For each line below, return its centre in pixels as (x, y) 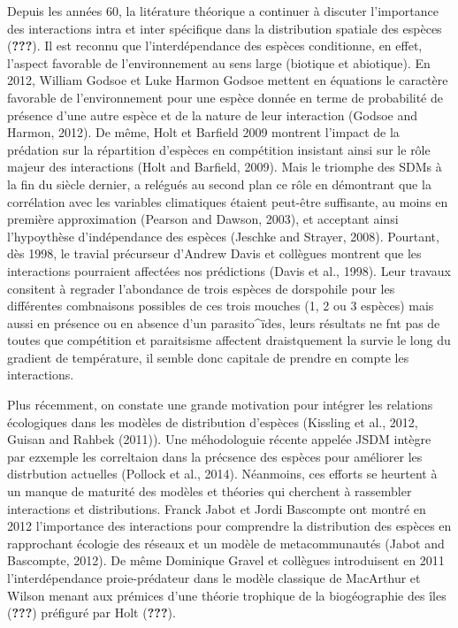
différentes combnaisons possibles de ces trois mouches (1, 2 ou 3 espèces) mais (221, 306)
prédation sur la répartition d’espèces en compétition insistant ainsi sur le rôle (219, 149)
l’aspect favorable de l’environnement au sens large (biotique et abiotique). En (219, 62)
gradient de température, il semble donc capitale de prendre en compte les (208, 357)
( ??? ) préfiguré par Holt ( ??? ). (92, 613)
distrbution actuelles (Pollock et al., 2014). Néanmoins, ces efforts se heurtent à (222, 474)
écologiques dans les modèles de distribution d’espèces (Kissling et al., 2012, (213, 421)
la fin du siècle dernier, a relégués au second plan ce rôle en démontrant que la (219, 184)
